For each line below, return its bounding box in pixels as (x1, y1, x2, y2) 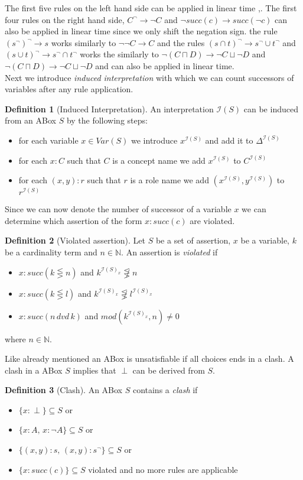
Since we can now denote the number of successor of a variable (5, 203, 232, 215)
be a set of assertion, (155, 234, 231, 247)
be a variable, (240, 234, 289, 247)
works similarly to (51, 36, 116, 48)
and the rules (157, 36, 205, 48)
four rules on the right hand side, (5, 13, 125, 25)
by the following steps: (66, 114, 148, 127)
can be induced (243, 102, 298, 115)
